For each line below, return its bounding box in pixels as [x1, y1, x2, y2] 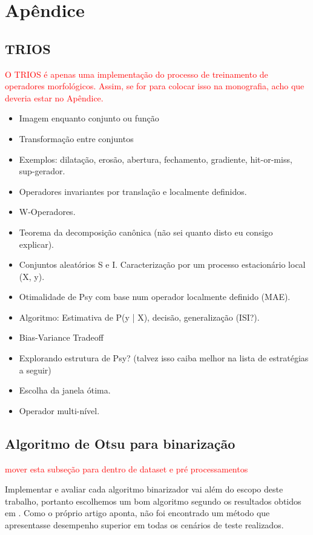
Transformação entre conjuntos [19, 132, 134, 145]
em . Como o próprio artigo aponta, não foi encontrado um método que [5, 506, 270, 519]
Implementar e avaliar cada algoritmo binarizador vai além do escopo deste [5, 483, 283, 496]
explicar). [19, 237, 54, 250]
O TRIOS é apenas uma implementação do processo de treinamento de [5, 67, 268, 80]
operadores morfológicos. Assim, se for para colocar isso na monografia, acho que [5, 80, 305, 92]
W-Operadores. [19, 205, 76, 218]
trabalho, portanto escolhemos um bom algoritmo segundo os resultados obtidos [5, 494, 301, 507]
